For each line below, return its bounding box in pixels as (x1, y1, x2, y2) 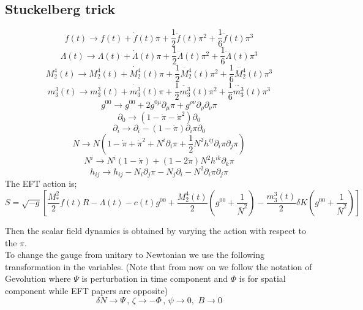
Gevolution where (5, 272, 71, 285)
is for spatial (239, 272, 286, 285)
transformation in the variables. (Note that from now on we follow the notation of (5, 260, 312, 273)
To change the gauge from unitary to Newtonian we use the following (5, 248, 265, 261)
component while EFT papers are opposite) (5, 284, 168, 297)
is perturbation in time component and (81, 272, 228, 285)
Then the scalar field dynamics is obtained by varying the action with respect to (5, 224, 306, 237)
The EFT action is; (5, 177, 77, 190)
